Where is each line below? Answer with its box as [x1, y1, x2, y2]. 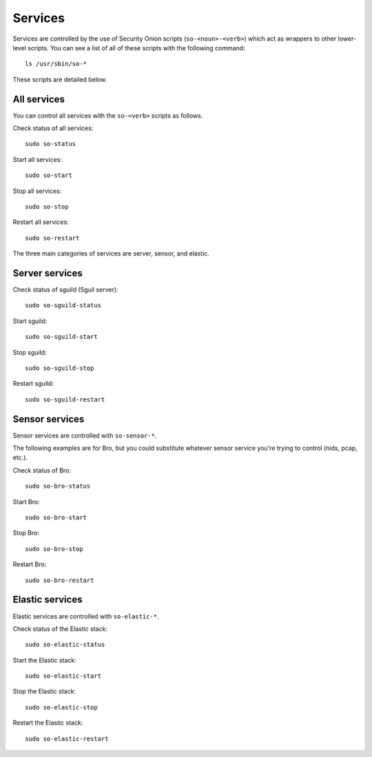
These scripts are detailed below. [12, 75, 107, 83]
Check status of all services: [12, 124, 94, 132]
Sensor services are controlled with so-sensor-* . [12, 431, 157, 439]
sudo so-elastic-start [25, 672, 102, 680]
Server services [12, 267, 83, 279]
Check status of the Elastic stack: [12, 624, 108, 633]
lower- [338, 34, 357, 43]
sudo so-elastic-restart [25, 734, 109, 743]
